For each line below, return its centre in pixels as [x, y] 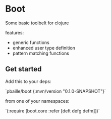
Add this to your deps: [28, 81]
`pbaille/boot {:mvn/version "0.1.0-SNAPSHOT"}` [55, 91]
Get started [23, 69]
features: [15, 32]
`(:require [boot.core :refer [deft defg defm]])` [52, 111]
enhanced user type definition [44, 48]
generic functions [31, 42]
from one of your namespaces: [37, 101]
